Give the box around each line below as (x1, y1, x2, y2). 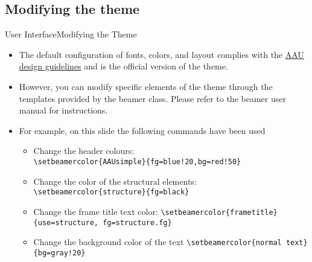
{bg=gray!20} (33, 248, 86, 257)
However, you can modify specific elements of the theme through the (19, 80, 273, 92)
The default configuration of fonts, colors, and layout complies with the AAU (19, 48, 304, 60)
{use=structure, (33, 218, 98, 227)
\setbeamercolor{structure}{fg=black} (33, 188, 189, 197)
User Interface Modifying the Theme (5, 28, 137, 40)
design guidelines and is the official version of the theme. (19, 60, 228, 72)
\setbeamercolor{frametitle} (161, 208, 278, 217)
